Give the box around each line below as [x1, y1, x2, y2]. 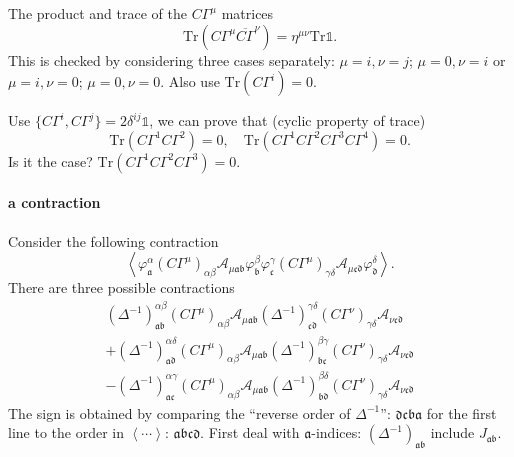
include [430, 422, 475, 443]
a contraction [8, 192, 101, 213]
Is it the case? [8, 150, 93, 171]
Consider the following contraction [8, 230, 219, 251]
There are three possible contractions [8, 277, 235, 298]
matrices [221, 3, 274, 23]
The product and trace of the [8, 3, 187, 23]
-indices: [311, 422, 362, 443]
